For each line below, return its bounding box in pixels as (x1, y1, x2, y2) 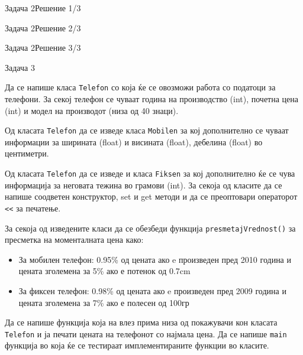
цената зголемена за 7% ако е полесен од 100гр (18, 296, 189, 308)
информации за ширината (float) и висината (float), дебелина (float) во (5, 135, 263, 148)
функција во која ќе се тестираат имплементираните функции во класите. (5, 339, 269, 351)
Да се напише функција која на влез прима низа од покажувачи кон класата (5, 316, 278, 328)
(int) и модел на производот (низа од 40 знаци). (5, 104, 179, 116)
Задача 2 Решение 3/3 (5, 41, 81, 54)
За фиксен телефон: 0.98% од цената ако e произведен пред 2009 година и (18, 285, 286, 297)
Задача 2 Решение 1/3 (5, 2, 81, 14)
